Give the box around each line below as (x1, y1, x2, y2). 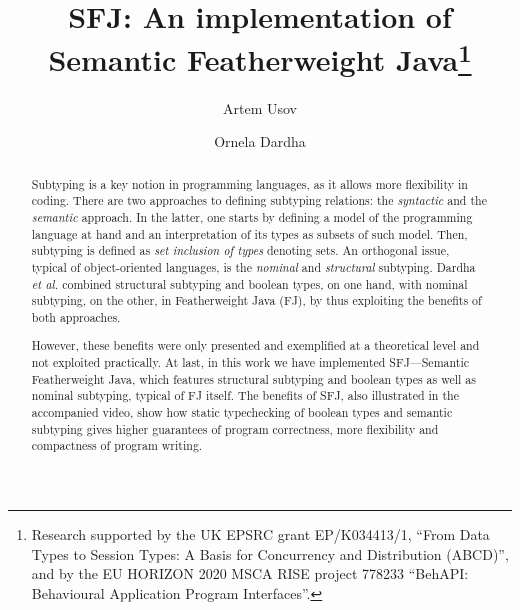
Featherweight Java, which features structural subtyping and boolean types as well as (31, 370, 476, 387)
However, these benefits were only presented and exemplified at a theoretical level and (31, 337, 480, 354)
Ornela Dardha (214, 131, 306, 152)
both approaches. (31, 308, 121, 325)
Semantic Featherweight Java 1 (48, 35, 472, 80)
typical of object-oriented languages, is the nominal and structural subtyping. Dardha (31, 258, 476, 275)
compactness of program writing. (31, 437, 203, 454)
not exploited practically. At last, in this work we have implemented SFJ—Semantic (31, 354, 469, 371)
